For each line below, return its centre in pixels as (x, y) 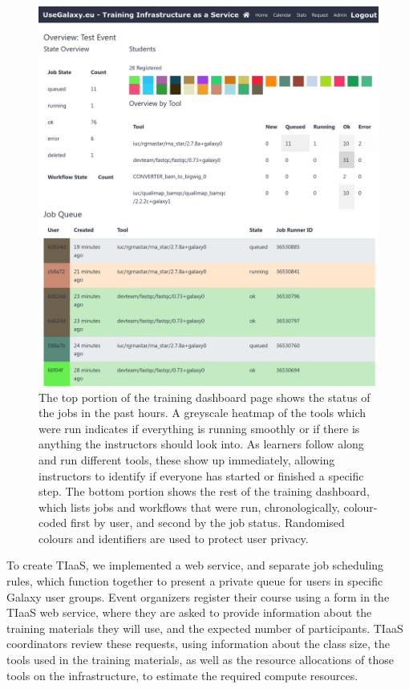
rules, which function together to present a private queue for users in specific (195, 581)
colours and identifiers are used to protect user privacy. (174, 538)
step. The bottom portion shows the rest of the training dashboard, (204, 491)
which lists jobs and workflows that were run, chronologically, (189, 507)
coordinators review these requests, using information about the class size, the (198, 644)
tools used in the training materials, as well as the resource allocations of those (200, 660)
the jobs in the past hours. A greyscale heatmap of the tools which (202, 413)
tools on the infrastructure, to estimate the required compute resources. (182, 675)
